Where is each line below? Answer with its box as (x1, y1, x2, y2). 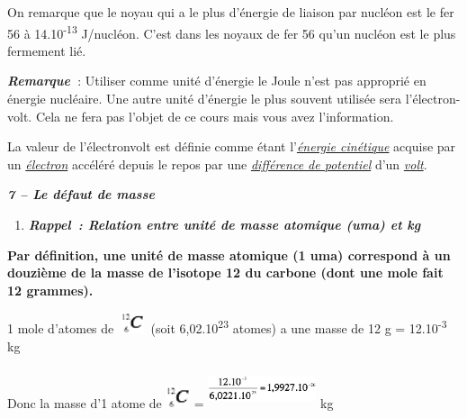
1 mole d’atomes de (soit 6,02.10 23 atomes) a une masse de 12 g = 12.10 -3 (7, 316, 447, 338)
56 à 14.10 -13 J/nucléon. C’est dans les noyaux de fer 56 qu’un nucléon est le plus (7, 21, 456, 42)
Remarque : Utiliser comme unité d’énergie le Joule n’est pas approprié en (7, 71, 427, 90)
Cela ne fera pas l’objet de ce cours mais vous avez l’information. (35, 106, 394, 125)
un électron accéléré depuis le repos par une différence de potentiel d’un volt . (7, 154, 427, 173)
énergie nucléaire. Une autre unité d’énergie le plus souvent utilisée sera (7, 89, 401, 108)
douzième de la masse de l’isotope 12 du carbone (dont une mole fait (7, 263, 444, 282)
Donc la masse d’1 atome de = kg (7, 394, 334, 413)
